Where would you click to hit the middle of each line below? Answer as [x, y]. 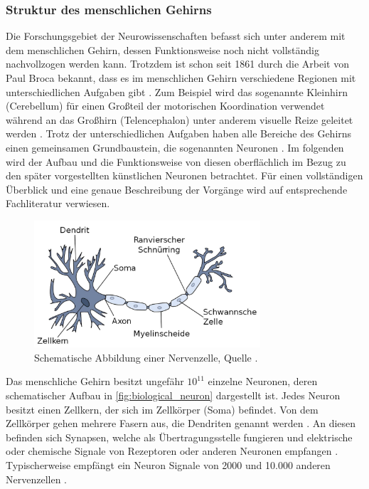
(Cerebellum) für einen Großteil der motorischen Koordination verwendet [165, 106]
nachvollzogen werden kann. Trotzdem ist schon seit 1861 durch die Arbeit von [177, 64]
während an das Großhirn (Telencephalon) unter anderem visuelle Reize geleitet [180, 119]
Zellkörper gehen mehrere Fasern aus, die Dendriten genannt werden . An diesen [181, 423]
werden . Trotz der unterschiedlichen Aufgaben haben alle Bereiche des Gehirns [179, 133]
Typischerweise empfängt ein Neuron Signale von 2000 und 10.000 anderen [168, 464]
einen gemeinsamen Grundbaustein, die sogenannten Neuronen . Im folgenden [175, 147]
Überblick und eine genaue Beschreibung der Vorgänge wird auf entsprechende [177, 189]
